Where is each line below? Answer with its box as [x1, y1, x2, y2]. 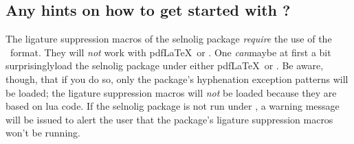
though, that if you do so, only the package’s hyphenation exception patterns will [5, 71, 349, 86]
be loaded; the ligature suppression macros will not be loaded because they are [5, 85, 337, 99]
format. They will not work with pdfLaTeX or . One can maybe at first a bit [10, 45, 331, 59]
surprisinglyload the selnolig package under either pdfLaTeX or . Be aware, [5, 58, 324, 73]
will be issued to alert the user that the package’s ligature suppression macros [5, 112, 333, 126]
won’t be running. [5, 125, 80, 140]
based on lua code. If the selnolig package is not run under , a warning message [5, 99, 340, 113]
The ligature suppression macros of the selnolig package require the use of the [5, 32, 332, 46]
